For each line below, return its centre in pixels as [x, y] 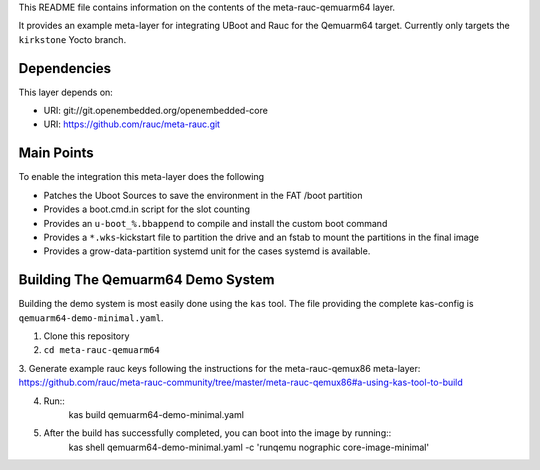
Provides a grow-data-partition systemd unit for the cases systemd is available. [207, 251]
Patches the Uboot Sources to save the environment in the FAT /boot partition [203, 195]
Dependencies [65, 68]
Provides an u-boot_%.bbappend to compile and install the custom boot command [215, 223]
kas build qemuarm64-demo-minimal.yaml [156, 414]
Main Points [56, 153]
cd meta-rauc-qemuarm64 [101, 350]
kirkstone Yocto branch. [72, 39]
